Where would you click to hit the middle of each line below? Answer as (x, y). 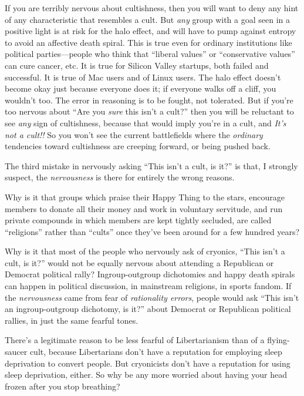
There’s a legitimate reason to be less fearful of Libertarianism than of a (135, 340)
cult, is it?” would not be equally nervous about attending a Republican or (139, 262)
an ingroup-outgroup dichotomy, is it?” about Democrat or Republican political (148, 309)
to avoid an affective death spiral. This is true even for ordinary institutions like (148, 42)
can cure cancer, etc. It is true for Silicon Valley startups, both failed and (137, 65)
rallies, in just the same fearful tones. (72, 320)
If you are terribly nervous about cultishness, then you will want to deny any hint (152, 8)
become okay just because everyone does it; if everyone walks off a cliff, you (141, 88)
